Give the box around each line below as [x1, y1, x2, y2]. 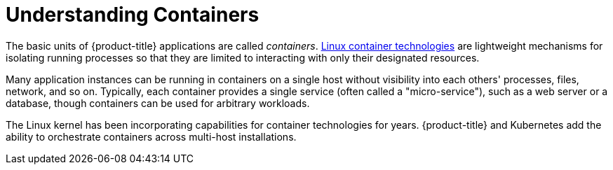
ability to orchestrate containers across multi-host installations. [6, 130, 297, 143]
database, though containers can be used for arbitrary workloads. [6, 97, 310, 109]
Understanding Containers [6, 3, 260, 27]
